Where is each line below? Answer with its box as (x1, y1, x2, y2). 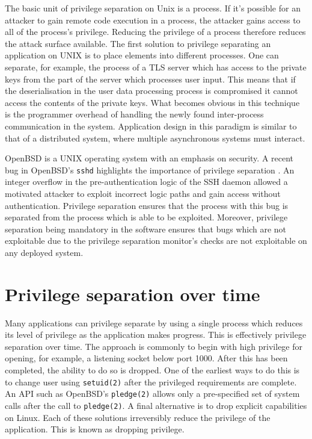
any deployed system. (5, 246, 84, 258)
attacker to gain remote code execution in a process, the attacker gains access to (5, 13, 301, 26)
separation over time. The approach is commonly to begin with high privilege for (5, 340, 303, 352)
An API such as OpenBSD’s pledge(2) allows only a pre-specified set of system (5, 387, 300, 400)
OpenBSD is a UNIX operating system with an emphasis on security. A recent (5, 152, 294, 164)
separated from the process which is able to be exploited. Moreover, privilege (5, 211, 288, 223)
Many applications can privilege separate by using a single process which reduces (5, 316, 303, 329)
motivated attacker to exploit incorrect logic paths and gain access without (5, 187, 281, 199)
